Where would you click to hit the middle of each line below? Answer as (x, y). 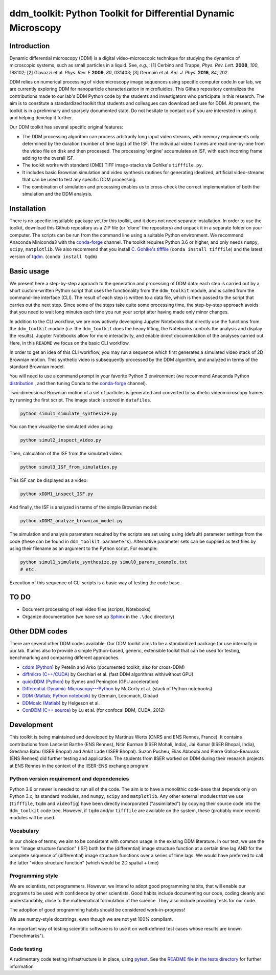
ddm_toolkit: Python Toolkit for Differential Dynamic (122, 13)
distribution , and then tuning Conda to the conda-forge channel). (78, 383)
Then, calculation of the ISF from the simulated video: (66, 454)
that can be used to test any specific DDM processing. (79, 180)
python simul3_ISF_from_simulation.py (69, 467)
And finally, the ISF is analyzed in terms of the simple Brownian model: (84, 507)
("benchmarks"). (27, 936)
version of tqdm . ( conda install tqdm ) (53, 257)
